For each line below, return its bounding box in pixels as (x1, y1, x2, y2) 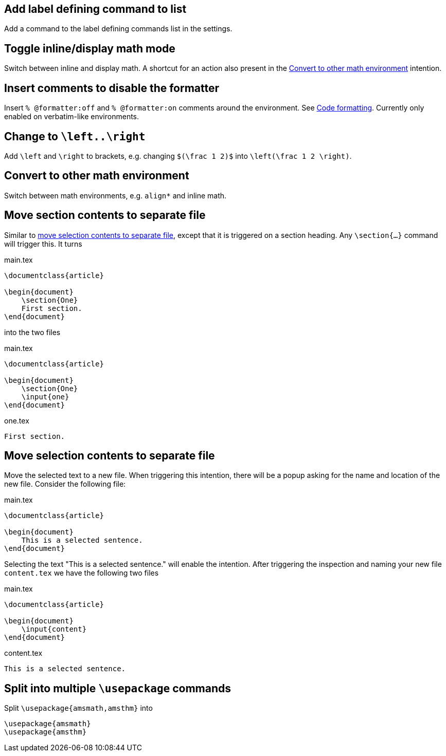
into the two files (4, 327, 61, 337)
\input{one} (21, 392, 69, 401)
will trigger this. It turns (4, 239, 82, 248)
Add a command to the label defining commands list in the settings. (4, 24, 233, 33)
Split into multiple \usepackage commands (4, 681, 231, 695)
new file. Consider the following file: (4, 480, 126, 489)
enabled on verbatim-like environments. (4, 112, 139, 121)
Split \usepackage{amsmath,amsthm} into (4, 704, 153, 713)
